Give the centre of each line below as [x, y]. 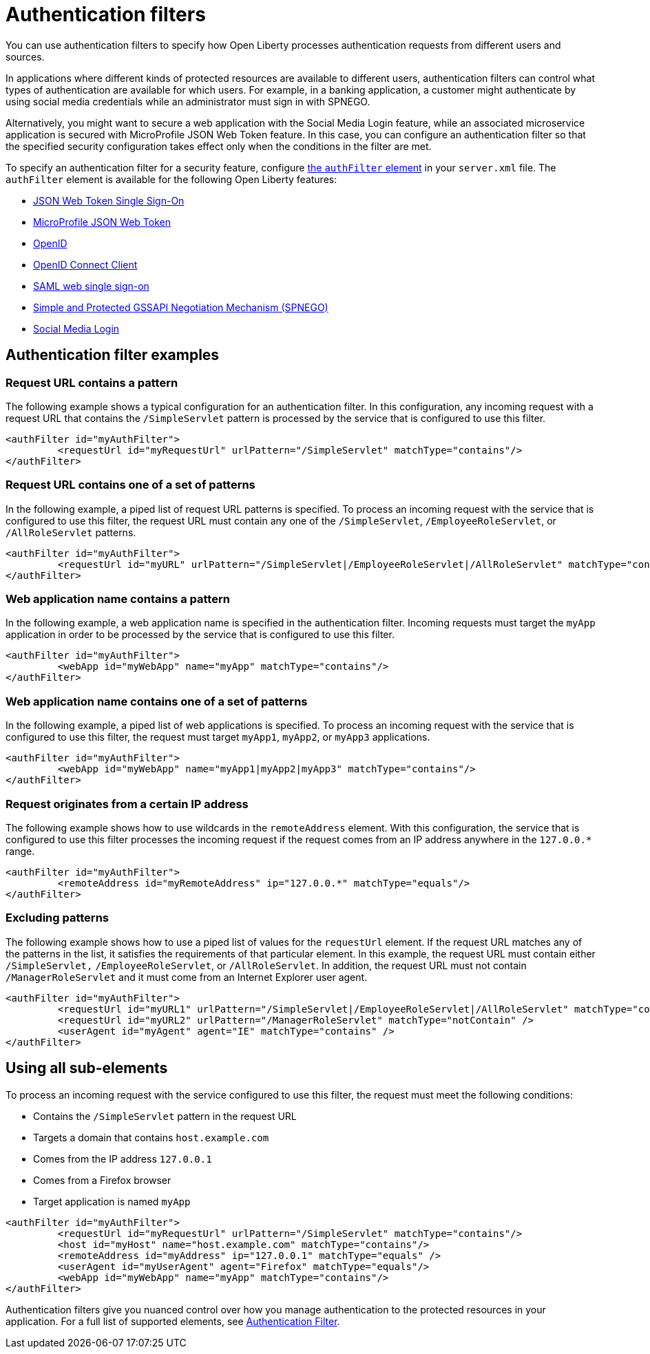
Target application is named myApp [112, 1201]
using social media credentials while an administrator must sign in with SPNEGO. [188, 101]
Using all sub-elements [87, 1068]
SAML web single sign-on [91, 286]
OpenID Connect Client [85, 264]
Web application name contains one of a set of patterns [157, 701]
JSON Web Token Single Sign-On [109, 200]
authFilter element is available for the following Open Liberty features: [171, 179]
